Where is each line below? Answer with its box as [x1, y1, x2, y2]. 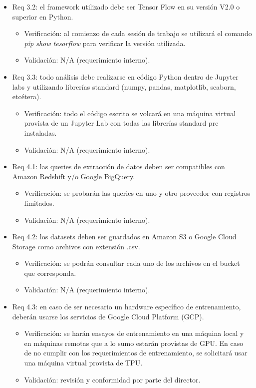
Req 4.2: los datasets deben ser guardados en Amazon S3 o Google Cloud [12, 231, 237, 242]
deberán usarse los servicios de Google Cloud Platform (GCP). [12, 311, 204, 321]
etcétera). [12, 91, 41, 102]
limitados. [24, 197, 54, 208]
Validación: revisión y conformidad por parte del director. [24, 374, 201, 384]
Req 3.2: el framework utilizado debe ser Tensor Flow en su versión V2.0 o [12, 2, 240, 12]
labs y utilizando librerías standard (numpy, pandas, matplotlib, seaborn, [12, 81, 236, 92]
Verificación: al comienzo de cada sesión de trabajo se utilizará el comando [24, 28, 252, 39]
